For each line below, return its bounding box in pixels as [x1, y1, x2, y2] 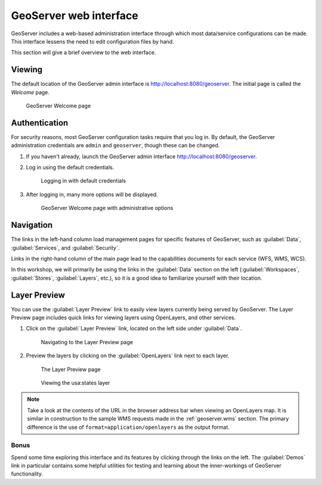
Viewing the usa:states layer [41, 379, 110, 386]
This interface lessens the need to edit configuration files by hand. [11, 38, 174, 45]
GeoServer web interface [11, 9, 138, 22]
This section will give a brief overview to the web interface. [11, 49, 156, 56]
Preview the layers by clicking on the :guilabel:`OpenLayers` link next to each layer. [26, 352, 230, 359]
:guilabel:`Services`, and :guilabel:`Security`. [11, 244, 120, 251]
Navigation [11, 220, 53, 230]
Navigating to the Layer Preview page [41, 338, 134, 345]
